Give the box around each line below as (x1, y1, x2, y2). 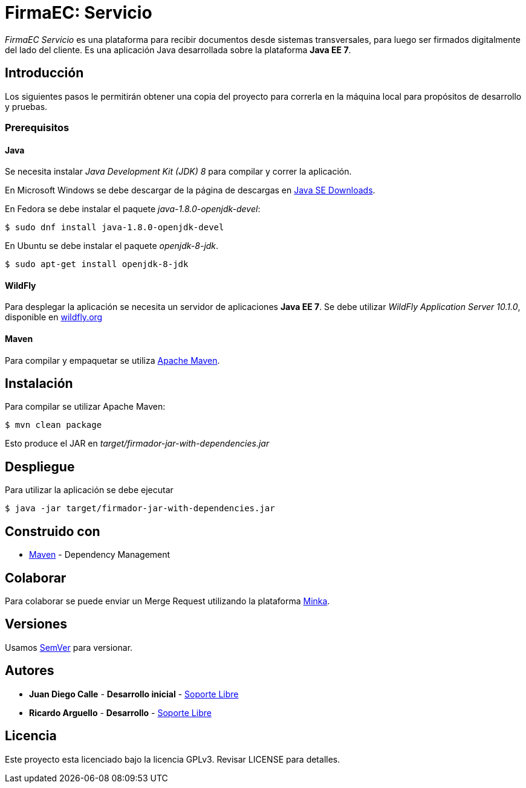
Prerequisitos (5, 121, 70, 134)
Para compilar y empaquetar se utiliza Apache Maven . (5, 355, 220, 366)
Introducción (5, 65, 84, 81)
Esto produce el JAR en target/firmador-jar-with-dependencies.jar (5, 438, 270, 449)
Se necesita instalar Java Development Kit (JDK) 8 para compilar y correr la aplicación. (5, 166, 352, 177)
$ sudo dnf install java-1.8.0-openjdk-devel (5, 222, 224, 233)
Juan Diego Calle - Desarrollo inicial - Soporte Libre (29, 688, 239, 699)
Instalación (5, 376, 73, 392)
